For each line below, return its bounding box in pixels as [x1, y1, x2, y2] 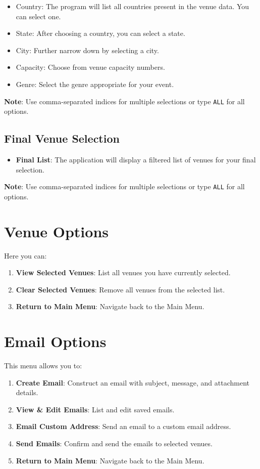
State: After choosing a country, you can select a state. [16, 28, 185, 38]
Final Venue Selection [4, 131, 120, 146]
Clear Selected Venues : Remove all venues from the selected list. [16, 284, 225, 294]
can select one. [16, 11, 61, 21]
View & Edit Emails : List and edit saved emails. [16, 404, 175, 414]
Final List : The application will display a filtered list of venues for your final [16, 154, 256, 165]
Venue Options [4, 221, 109, 241]
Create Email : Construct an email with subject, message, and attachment [16, 377, 250, 388]
